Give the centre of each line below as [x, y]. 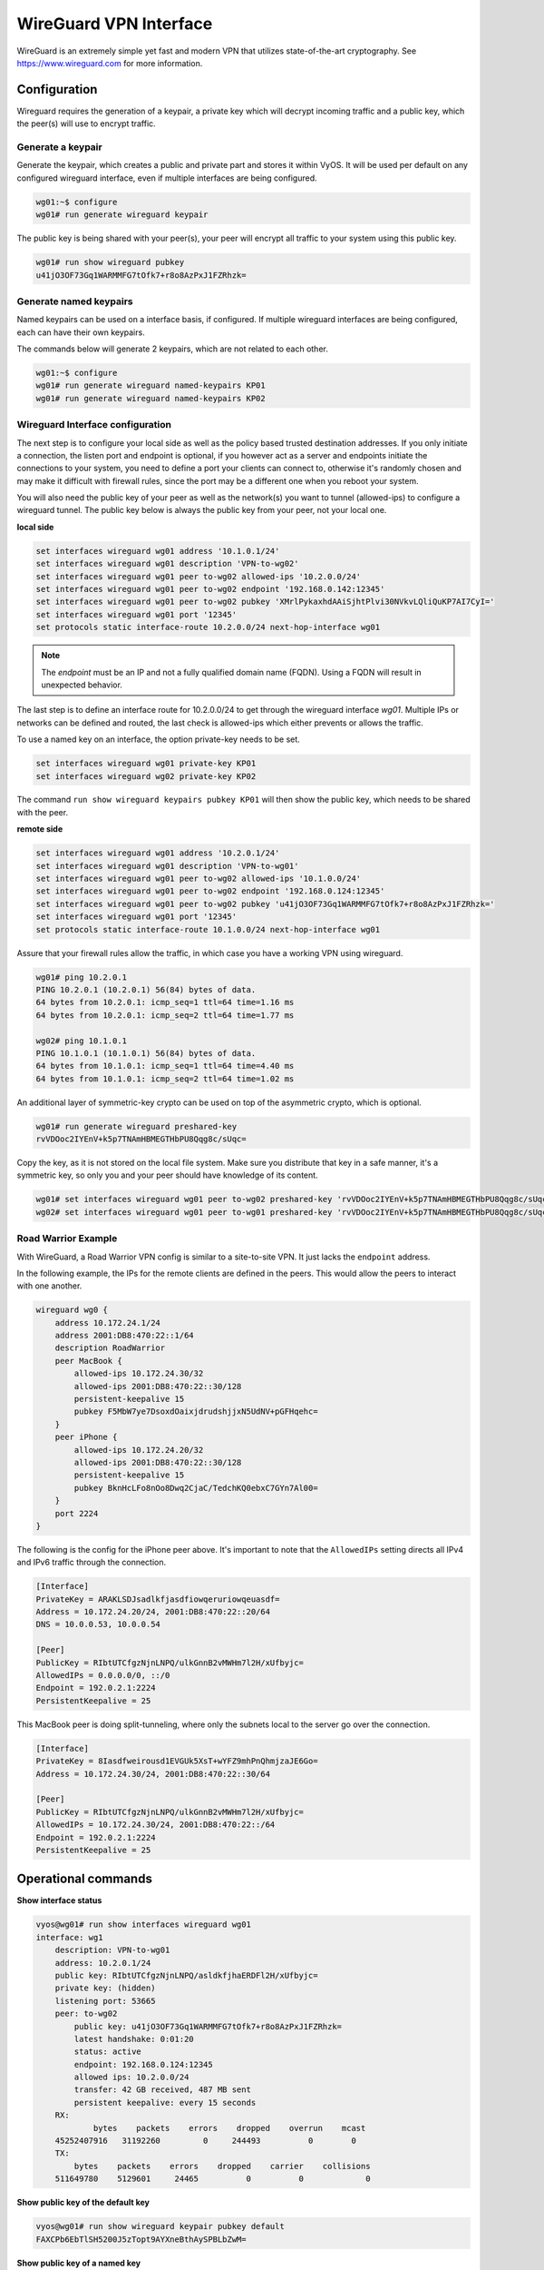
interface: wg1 [69, 1937]
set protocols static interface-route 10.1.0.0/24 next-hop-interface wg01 [208, 929]
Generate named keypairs [75, 301]
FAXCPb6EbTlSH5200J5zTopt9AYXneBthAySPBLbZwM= [141, 2239]
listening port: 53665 [105, 2001]
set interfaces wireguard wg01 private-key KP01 [146, 764]
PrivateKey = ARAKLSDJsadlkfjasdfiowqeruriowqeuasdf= [158, 1599]
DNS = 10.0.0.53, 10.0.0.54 [98, 1624]
